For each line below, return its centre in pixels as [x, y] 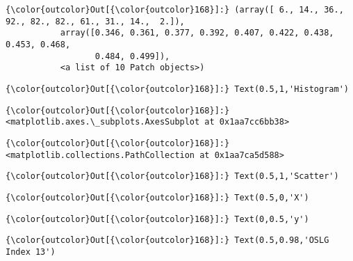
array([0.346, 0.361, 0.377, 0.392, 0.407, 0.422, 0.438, [197, 33]
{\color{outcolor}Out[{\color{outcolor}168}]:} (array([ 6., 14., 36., [175, 10]
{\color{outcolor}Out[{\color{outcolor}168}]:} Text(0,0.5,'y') [157, 219]
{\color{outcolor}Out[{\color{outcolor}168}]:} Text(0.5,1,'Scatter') [172, 176]
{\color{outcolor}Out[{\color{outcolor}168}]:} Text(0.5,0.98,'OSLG [167, 240]
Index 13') [31, 252]
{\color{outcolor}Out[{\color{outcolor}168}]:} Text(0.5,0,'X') [157, 197]
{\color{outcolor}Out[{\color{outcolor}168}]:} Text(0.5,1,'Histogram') [177, 89]
